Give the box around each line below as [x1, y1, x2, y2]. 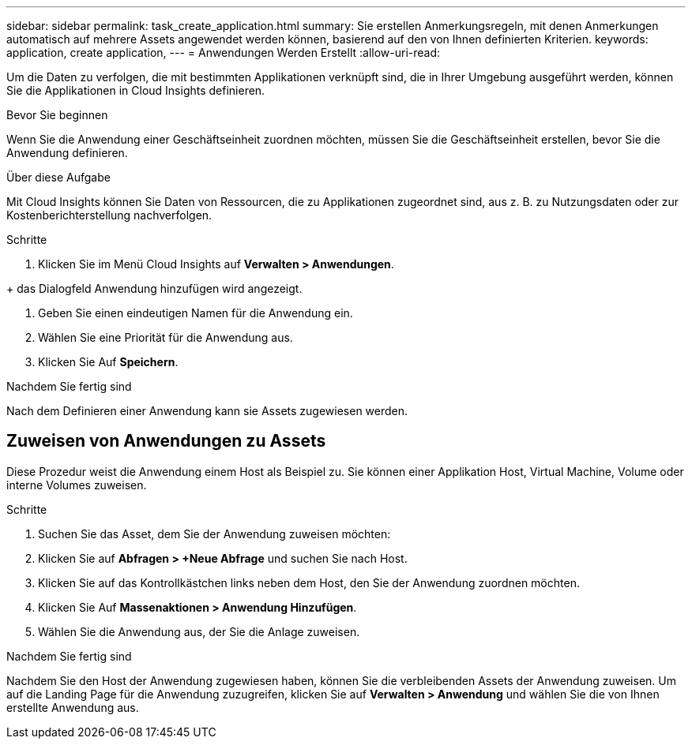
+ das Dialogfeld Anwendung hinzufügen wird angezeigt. [6, 282, 303, 295]
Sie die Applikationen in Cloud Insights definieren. [6, 84, 265, 97]
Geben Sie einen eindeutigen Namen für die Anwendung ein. [38, 306, 353, 320]
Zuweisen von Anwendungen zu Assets [6, 431, 326, 451]
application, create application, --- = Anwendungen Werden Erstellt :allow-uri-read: [6, 46, 441, 59]
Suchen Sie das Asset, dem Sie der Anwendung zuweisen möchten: [38, 526, 391, 541]
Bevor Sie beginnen [6, 108, 108, 122]
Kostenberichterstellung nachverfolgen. [6, 208, 212, 222]
